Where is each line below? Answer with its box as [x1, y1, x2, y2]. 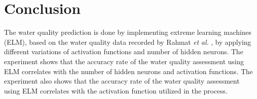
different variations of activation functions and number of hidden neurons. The [4, 46, 244, 57]
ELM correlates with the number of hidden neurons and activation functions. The [4, 66, 253, 76]
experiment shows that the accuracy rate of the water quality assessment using [4, 56, 244, 66]
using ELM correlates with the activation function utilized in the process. [4, 85, 228, 96]
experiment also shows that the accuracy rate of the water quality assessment [4, 76, 240, 86]
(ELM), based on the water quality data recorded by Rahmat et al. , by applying [4, 36, 252, 47]
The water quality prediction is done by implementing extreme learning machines [4, 27, 252, 37]
